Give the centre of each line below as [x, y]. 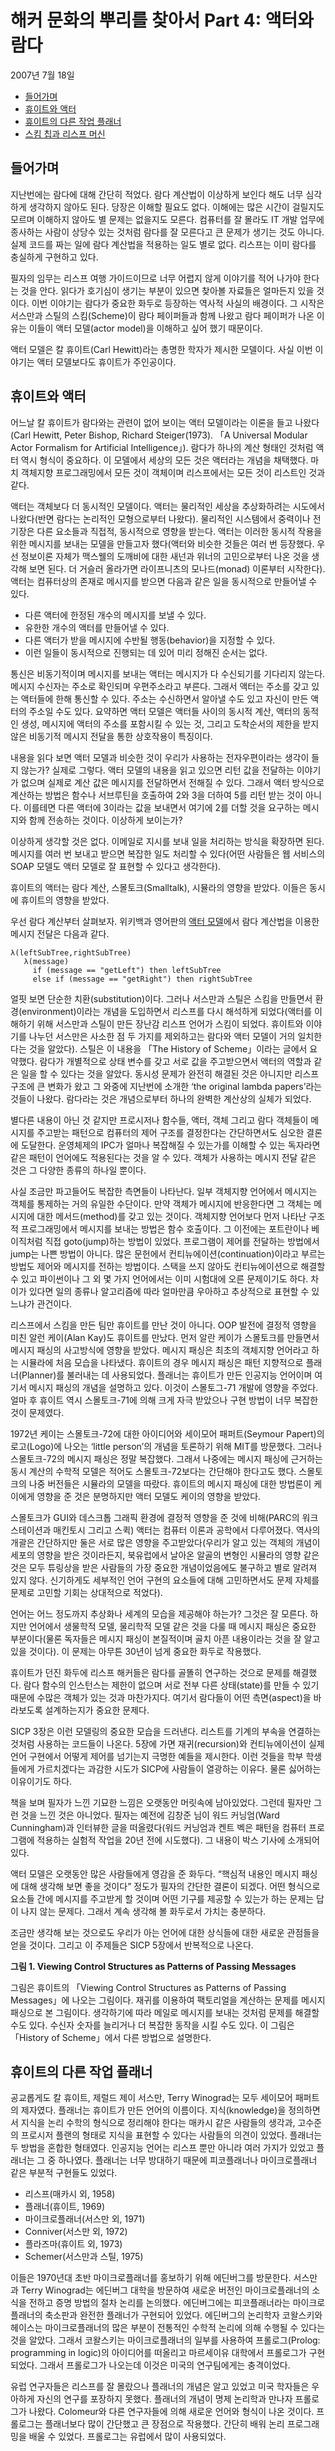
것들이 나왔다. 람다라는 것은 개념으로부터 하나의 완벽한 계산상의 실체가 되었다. [161, 1098]
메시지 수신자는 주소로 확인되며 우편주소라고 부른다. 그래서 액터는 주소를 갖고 [160, 686]
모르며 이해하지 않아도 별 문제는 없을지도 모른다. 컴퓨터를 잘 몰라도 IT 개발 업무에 [167, 219]
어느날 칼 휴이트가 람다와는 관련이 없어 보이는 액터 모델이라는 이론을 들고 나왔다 [165, 422]
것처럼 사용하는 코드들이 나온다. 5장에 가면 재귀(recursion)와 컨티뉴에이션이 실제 [167, 1743]
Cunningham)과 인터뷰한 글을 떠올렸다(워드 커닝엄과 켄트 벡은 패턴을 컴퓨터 [158, 1827]
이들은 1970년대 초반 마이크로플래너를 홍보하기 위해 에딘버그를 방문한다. [151, 2278]
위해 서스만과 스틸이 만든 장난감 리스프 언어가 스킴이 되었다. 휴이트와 [170, 1023]
